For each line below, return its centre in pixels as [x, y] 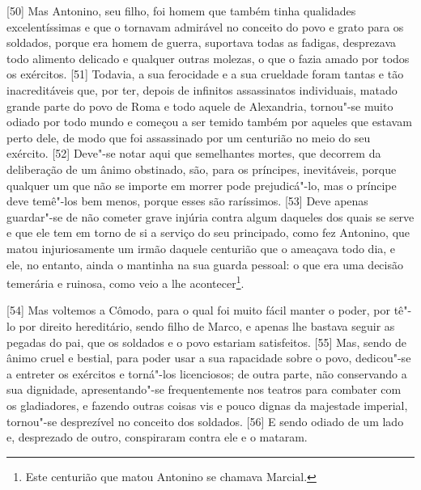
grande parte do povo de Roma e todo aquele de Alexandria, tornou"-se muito [200, 106]
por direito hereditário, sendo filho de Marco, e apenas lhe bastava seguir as [207, 325]
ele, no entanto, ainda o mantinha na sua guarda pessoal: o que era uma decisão [205, 264]
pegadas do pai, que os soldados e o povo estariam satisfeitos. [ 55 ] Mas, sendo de [206, 342]
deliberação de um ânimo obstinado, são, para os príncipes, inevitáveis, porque [202, 169]
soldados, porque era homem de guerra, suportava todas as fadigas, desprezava [202, 42]
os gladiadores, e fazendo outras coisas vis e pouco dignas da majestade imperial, [207, 405]
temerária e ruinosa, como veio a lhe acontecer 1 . [125, 282]
